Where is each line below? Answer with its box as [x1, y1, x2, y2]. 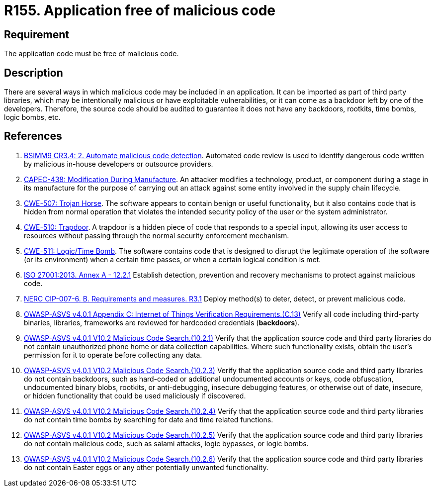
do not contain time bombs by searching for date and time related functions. [24, 415, 273, 424]
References [4, 130, 62, 143]
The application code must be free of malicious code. [4, 49, 179, 58]
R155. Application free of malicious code [4, 2, 275, 19]
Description [4, 66, 63, 79]
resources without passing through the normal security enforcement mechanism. [24, 231, 289, 240]
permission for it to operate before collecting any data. [24, 350, 202, 359]
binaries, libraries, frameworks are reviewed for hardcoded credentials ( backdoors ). [24, 318, 300, 327]
